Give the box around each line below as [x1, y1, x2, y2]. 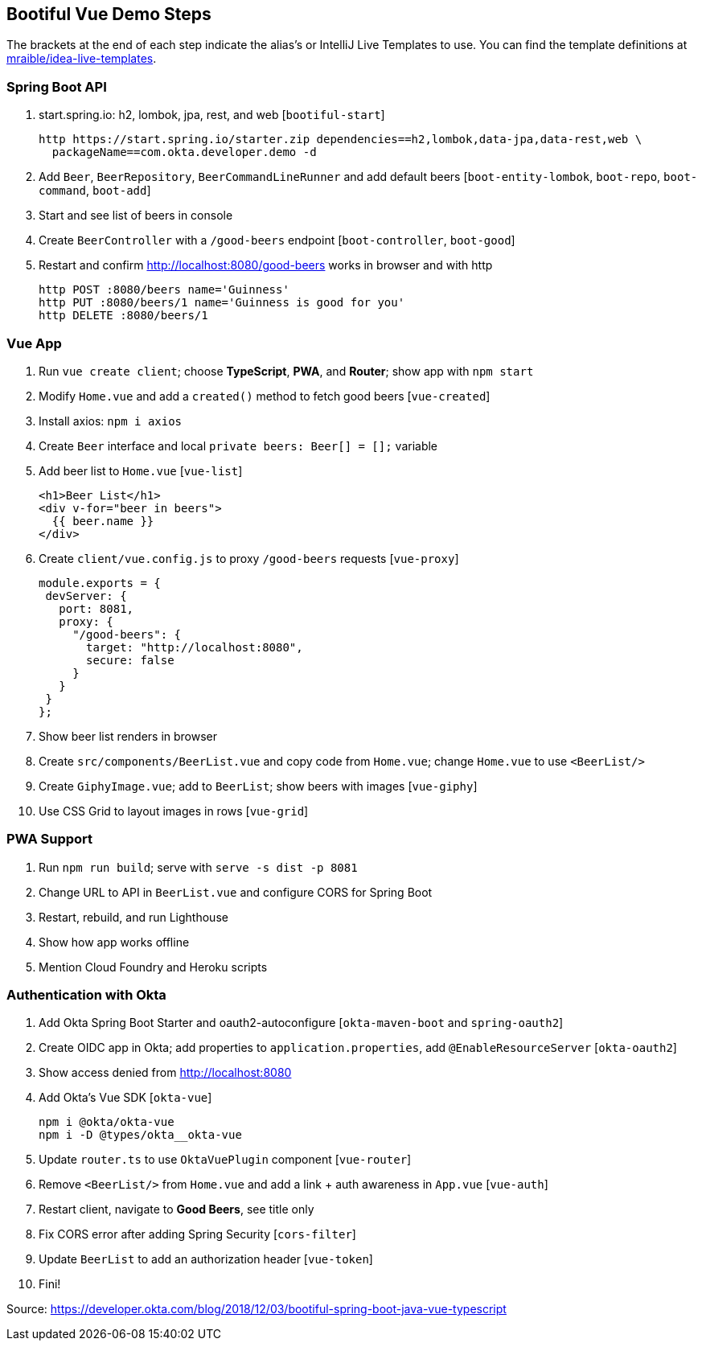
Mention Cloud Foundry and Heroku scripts [39, 959, 268, 974]
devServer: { [45, 589, 127, 602]
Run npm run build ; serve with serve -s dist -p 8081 [39, 860, 358, 874]
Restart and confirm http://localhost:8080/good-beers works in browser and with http [39, 258, 493, 273]
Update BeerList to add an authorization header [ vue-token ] [39, 1252, 373, 1267]
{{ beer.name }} [51, 514, 154, 528]
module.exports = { [39, 576, 161, 589]
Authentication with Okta [6, 987, 166, 1004]
